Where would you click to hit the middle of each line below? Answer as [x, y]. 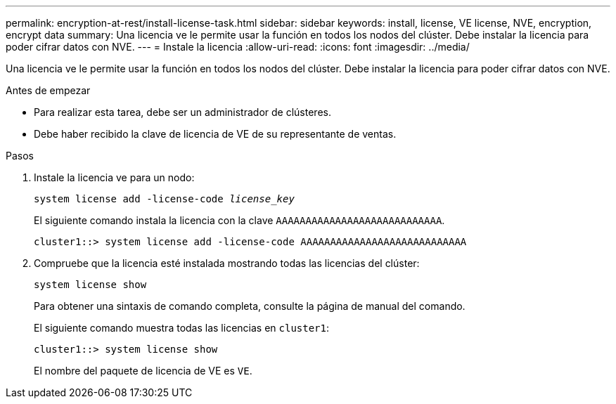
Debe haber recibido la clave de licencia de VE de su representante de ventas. [215, 134]
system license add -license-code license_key [164, 199]
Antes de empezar [48, 90]
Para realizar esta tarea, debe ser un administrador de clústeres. [182, 112]
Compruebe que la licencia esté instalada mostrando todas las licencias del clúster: [227, 263]
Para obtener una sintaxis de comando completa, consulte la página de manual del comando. [250, 306]
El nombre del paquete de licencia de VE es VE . [143, 371]
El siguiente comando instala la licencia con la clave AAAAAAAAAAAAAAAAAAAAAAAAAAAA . [239, 220]
